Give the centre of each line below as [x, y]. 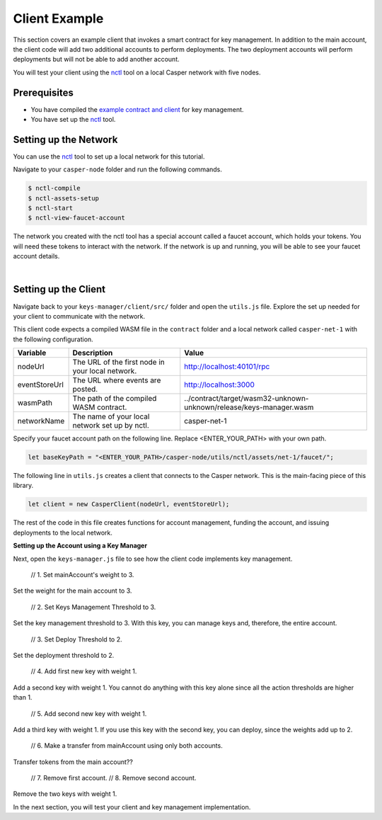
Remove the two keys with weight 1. [65, 794]
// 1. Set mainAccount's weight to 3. [82, 574]
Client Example [58, 18]
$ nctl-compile [54, 188]
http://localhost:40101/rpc [227, 367]
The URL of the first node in [119, 363]
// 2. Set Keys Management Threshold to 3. [93, 607]
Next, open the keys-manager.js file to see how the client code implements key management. [153, 559]
